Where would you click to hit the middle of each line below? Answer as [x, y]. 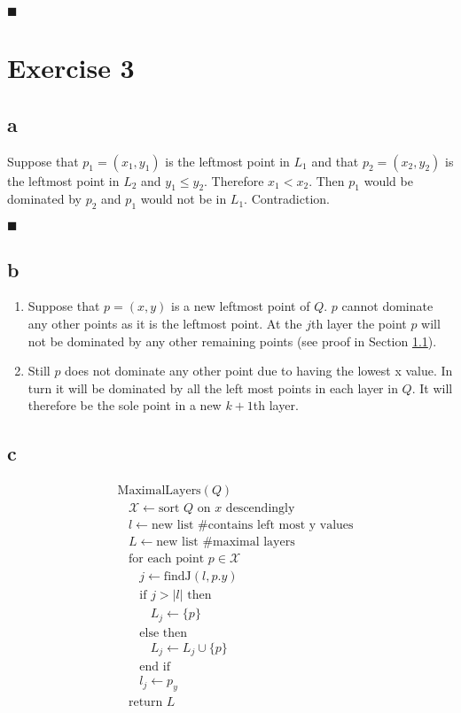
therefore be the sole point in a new [125, 405]
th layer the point [359, 323]
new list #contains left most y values [252, 526]
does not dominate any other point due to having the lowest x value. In [259, 371]
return [145, 703]
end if [155, 667]
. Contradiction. [287, 199]
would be [388, 180]
